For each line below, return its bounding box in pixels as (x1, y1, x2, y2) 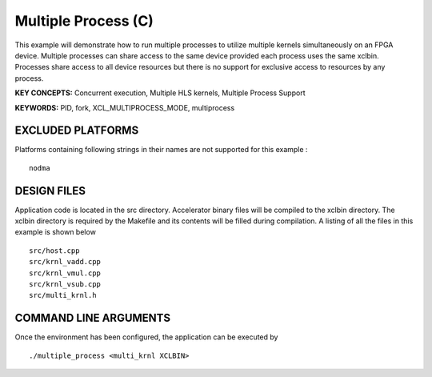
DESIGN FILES (14, 184, 86, 198)
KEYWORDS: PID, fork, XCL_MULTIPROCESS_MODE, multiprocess (14, 102, 235, 112)
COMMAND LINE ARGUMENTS (14, 311, 171, 325)
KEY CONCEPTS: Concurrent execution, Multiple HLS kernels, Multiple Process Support (14, 88, 306, 98)
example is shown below (14, 227, 96, 237)
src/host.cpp (29, 246, 80, 255)
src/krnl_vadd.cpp (29, 257, 102, 267)
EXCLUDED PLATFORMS (14, 124, 139, 138)
